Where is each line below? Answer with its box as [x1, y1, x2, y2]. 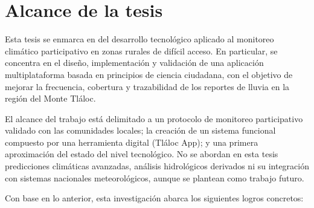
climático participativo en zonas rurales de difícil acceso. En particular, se [5, 44, 278, 57]
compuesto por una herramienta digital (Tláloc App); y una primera [5, 135, 258, 148]
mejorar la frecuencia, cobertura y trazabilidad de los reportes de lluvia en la [5, 80, 290, 93]
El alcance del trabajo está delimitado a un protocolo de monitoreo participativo [5, 112, 303, 125]
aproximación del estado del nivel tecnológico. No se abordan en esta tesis [5, 148, 278, 160]
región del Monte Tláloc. [5, 92, 96, 105]
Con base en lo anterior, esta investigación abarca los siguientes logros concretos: [5, 192, 304, 204]
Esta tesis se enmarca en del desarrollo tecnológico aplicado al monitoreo [5, 33, 274, 45]
